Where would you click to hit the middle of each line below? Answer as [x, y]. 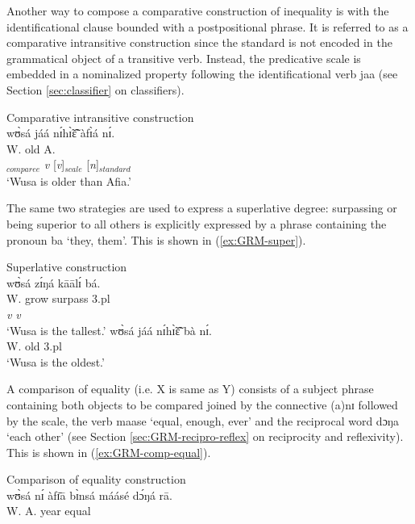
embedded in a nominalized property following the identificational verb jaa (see [202, 74]
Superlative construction [67, 267]
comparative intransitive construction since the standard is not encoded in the [199, 42]
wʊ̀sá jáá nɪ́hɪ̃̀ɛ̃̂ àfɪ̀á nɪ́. [61, 133]
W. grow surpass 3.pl [58, 298]
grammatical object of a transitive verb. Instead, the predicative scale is [184, 58]
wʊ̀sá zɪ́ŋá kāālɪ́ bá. [54, 282]
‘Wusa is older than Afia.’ [69, 180]
